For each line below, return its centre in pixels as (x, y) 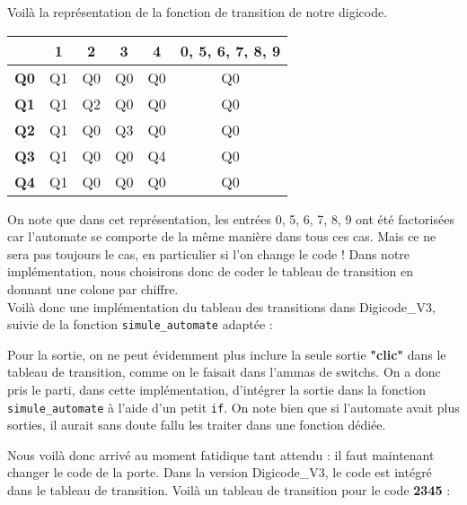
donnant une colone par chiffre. (93, 288)
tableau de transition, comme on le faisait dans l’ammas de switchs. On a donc (224, 372)
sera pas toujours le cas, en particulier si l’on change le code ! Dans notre (209, 253)
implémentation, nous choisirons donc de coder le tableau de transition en (210, 271)
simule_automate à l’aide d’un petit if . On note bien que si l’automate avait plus (233, 407)
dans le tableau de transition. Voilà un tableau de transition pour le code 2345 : (229, 490)
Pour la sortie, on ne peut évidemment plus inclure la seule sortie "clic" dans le (227, 354)
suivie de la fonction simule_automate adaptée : (140, 324)
